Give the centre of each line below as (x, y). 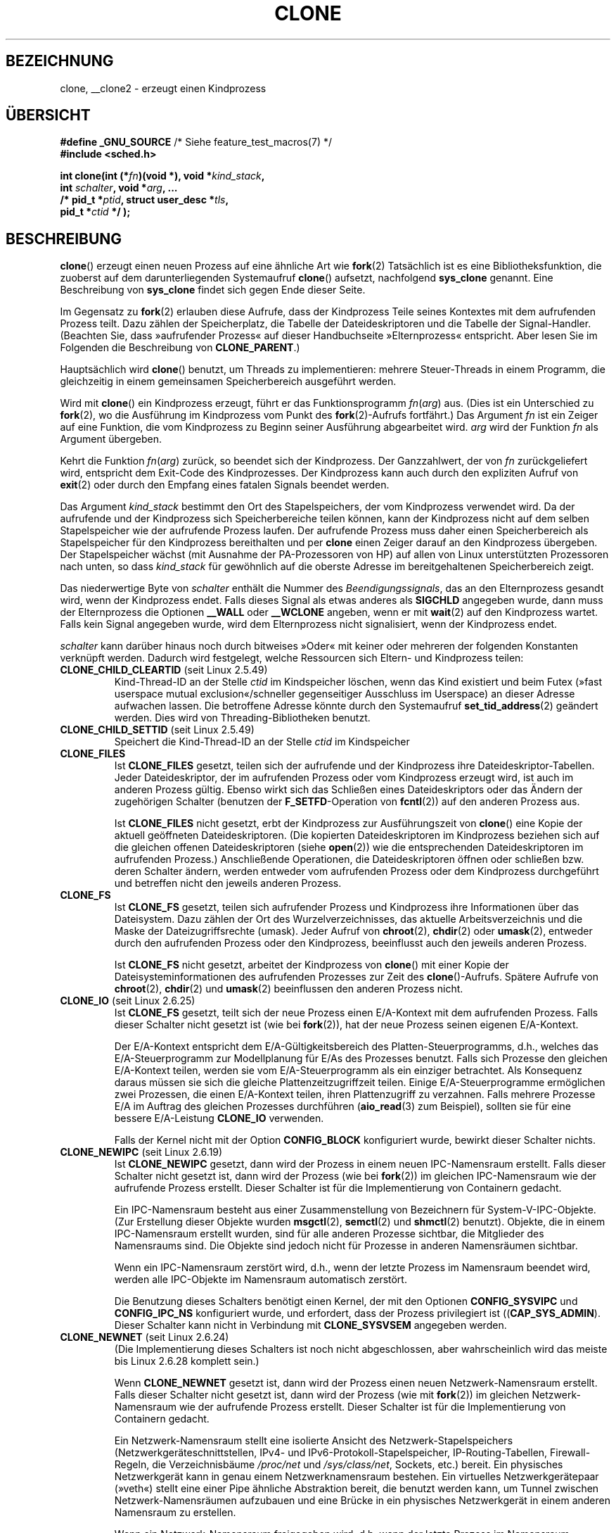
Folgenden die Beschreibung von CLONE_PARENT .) (180, 348)
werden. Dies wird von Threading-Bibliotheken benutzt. (242, 718)
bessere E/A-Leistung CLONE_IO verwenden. (219, 1118)
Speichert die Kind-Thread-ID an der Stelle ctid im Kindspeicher (262, 742)
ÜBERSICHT (48, 115)
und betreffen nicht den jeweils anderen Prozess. (228, 883)
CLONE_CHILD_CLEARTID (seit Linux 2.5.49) (164, 670)
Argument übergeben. (111, 439)
